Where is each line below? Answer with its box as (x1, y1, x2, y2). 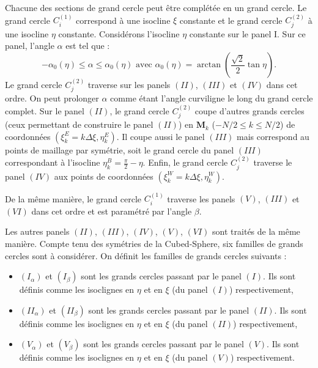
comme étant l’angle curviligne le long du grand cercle (110, 92, 313, 105)
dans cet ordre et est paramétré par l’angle (31, 204, 192, 217)
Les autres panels (5, 225, 70, 238)
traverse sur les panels (87, 78, 171, 90)
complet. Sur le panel (5, 104, 84, 117)
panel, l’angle (5, 39, 54, 52)
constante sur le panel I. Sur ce (189, 27, 306, 40)
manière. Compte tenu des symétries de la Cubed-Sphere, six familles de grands (5, 237, 303, 249)
